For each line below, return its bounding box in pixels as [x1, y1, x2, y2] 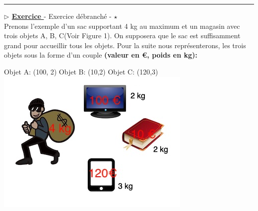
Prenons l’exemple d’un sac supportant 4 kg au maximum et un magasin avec [4, 20, 240, 31]
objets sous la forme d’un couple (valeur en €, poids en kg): [4, 50, 197, 60]
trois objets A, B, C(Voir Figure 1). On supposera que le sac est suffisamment [4, 30, 241, 41]
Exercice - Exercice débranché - [11, 11, 112, 21]
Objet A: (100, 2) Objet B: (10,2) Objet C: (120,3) [4, 66, 158, 76]
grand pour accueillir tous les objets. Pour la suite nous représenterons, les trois [4, 40, 246, 50]
